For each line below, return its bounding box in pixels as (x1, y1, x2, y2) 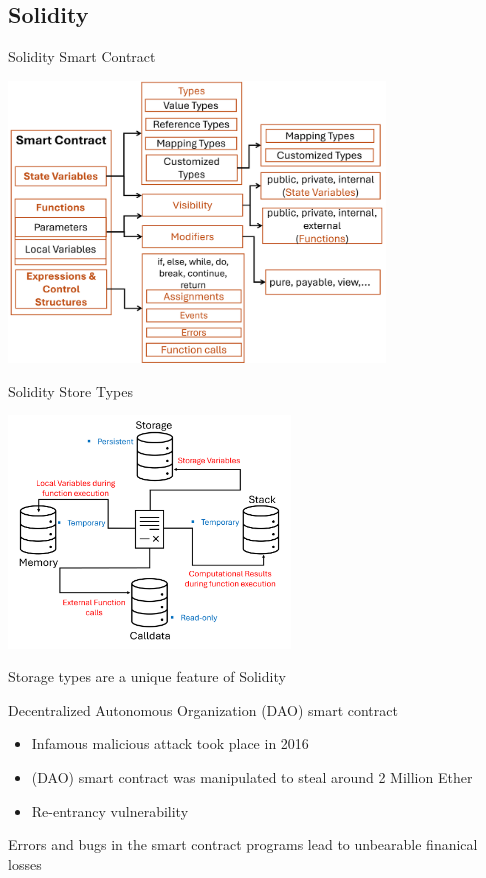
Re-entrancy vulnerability (31, 800, 189, 821)
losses (8, 853, 42, 874)
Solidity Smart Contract (8, 46, 156, 67)
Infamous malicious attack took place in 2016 (31, 733, 309, 754)
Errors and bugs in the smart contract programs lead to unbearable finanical (8, 834, 478, 855)
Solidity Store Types (8, 380, 133, 401)
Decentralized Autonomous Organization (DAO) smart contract (8, 699, 398, 720)
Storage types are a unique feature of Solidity (8, 666, 286, 687)
